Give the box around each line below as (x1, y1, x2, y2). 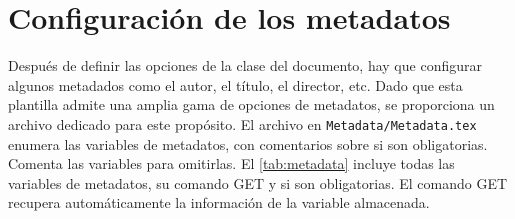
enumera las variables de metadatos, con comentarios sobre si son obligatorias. (8, 133, 488, 154)
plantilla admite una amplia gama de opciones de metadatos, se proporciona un (8, 94, 495, 115)
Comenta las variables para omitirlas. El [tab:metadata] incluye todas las (8, 153, 455, 174)
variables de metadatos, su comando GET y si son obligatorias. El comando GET (8, 172, 508, 193)
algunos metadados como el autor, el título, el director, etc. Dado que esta (8, 74, 463, 95)
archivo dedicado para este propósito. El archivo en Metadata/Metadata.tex (8, 113, 477, 134)
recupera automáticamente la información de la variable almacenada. (8, 192, 430, 213)
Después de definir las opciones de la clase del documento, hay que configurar (8, 55, 482, 76)
